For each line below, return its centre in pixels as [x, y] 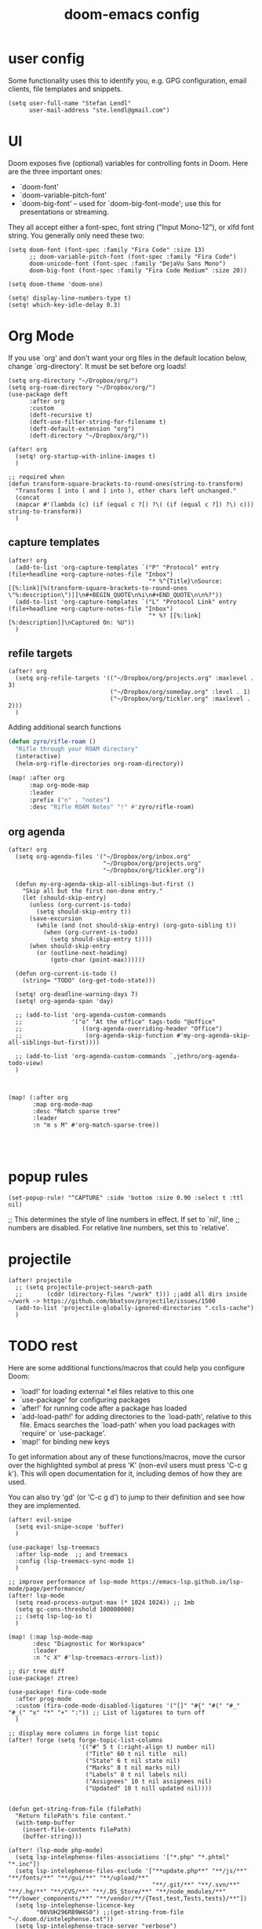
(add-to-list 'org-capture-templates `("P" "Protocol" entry [117, 567]
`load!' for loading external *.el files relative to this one [107, 1391]
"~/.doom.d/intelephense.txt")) [61, 1919]
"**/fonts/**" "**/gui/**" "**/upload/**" [78, 1878]
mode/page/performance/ [47, 1588]
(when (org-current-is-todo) [91, 933]
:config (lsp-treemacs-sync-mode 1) [75, 1561]
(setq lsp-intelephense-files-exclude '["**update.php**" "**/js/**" [131, 1871]
